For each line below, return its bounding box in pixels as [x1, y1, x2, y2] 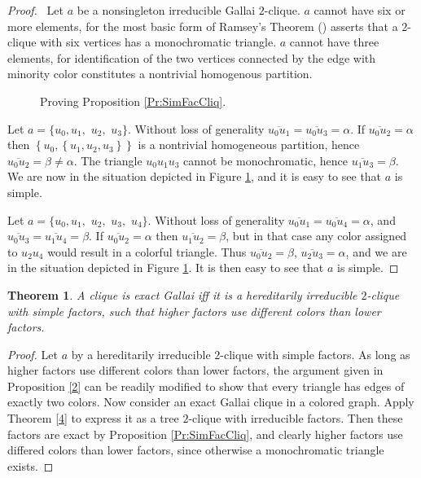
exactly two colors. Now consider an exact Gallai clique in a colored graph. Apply [7, 393, 414, 410]
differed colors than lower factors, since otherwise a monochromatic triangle [7, 441, 384, 458]
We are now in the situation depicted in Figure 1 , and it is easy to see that [7, 168, 382, 185]
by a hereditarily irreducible [71, 345, 211, 362]
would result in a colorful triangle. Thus [47, 243, 247, 260]
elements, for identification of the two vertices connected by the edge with [7, 49, 376, 66]
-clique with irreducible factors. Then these [188, 410, 403, 427]
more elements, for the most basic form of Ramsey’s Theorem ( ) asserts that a [7, 17, 398, 34]
